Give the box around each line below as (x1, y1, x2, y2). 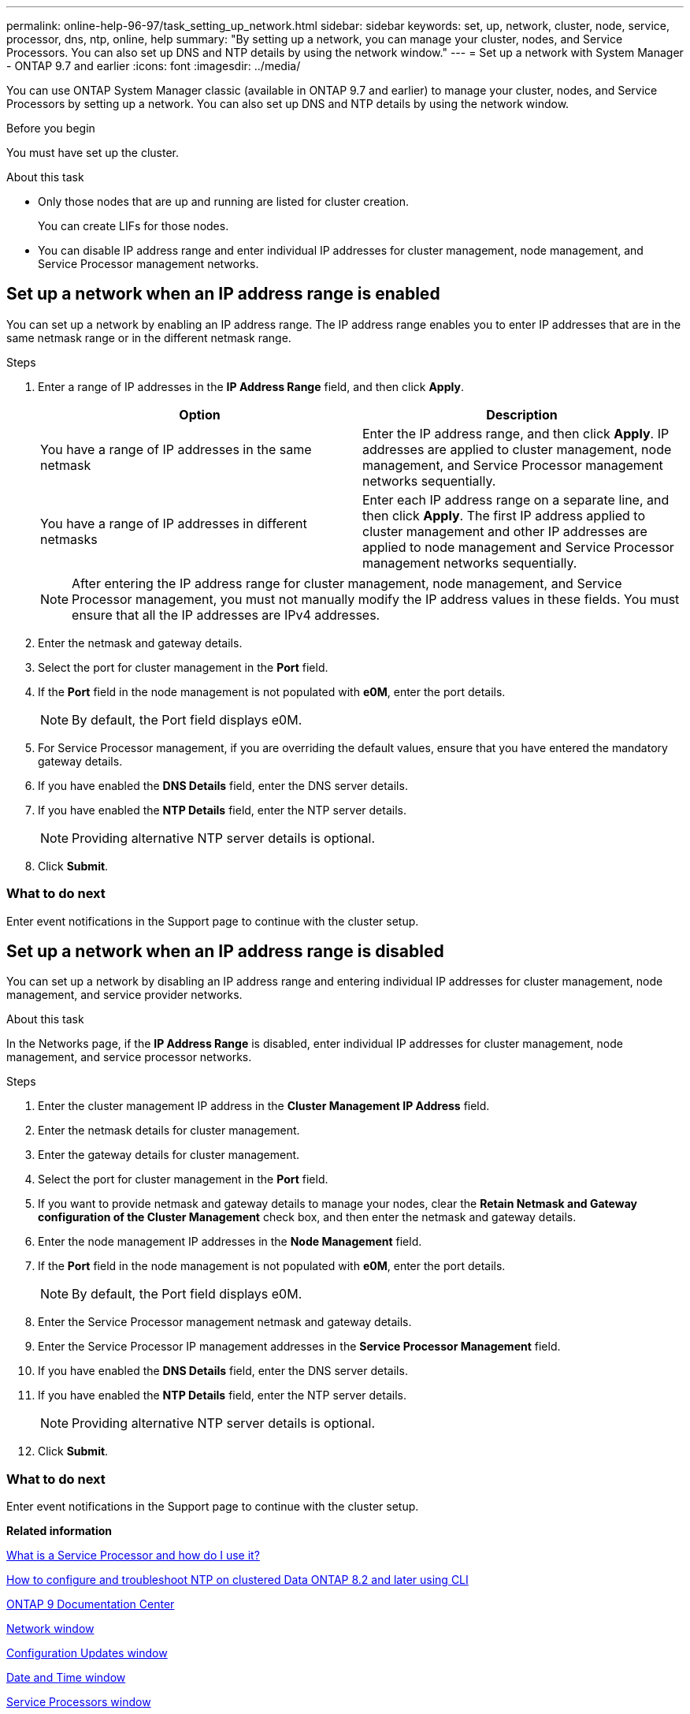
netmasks (40, 531, 98, 547)
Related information (6, 1524, 113, 1538)
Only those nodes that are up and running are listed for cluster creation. (38, 195, 410, 208)
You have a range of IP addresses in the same (40, 441, 312, 457)
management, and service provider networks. (6, 988, 243, 1002)
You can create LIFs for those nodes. (38, 219, 229, 233)
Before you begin (6, 121, 95, 135)
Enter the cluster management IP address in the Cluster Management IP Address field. (38, 1099, 490, 1113)
